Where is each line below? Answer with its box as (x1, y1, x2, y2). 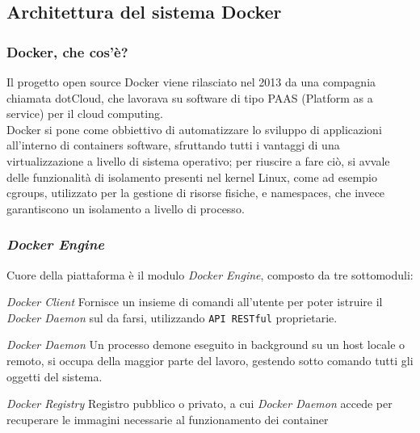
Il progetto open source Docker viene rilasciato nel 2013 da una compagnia (6, 74, 376, 90)
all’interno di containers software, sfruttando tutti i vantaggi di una (6, 137, 340, 153)
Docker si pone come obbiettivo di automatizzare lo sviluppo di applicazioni (6, 120, 382, 137)
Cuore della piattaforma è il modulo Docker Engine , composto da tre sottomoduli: (6, 266, 414, 283)
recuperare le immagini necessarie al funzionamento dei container (6, 410, 329, 427)
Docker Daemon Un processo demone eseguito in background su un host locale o (6, 336, 405, 353)
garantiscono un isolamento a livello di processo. (6, 200, 245, 216)
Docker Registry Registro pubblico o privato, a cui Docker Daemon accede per (6, 395, 393, 412)
